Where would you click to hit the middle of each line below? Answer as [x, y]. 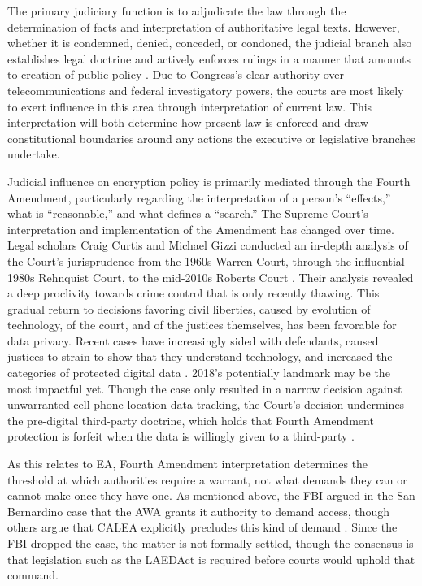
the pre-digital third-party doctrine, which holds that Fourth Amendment [191, 420]
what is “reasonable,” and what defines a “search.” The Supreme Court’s [188, 213]
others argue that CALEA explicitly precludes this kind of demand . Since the [202, 527]
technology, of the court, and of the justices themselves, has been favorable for [202, 325]
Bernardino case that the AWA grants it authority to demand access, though [199, 511]
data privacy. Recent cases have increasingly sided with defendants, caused [193, 340]
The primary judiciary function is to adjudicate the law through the [177, 11]
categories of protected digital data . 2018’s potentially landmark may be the [199, 373]
